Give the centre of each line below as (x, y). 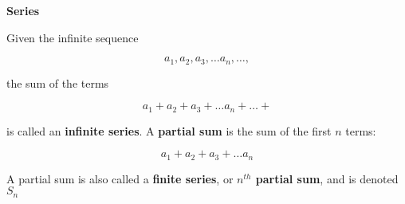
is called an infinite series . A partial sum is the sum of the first (169, 130)
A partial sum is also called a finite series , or (120, 178)
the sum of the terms (58, 82)
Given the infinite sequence (73, 37)
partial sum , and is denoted (327, 178)
